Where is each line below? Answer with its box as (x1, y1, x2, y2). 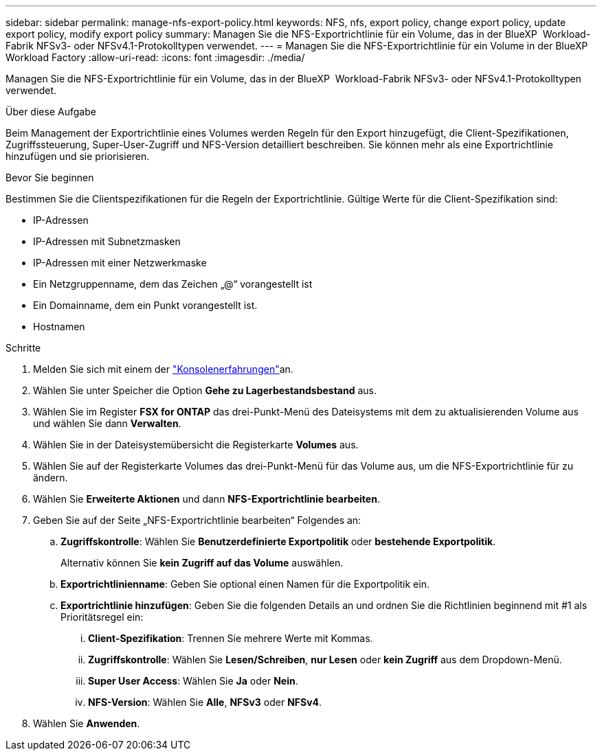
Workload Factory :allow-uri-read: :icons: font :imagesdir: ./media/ (5, 51, 305, 63)
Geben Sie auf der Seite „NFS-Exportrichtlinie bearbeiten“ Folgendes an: (33, 514, 361, 526)
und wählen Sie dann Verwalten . (33, 417, 181, 429)
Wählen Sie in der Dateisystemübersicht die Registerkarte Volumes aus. (33, 439, 359, 450)
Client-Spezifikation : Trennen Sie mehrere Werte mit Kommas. (88, 632, 373, 644)
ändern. (33, 472, 68, 483)
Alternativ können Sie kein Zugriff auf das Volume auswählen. (60, 557, 344, 569)
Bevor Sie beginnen (5, 172, 94, 183)
